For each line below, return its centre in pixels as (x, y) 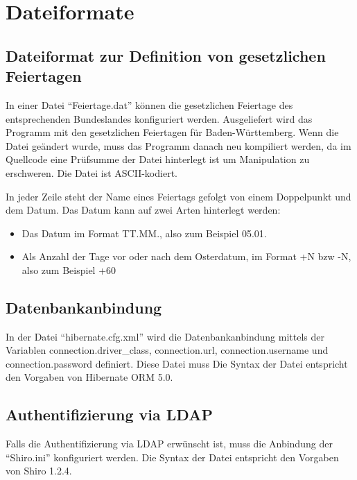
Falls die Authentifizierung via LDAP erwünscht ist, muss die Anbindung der (169, 444)
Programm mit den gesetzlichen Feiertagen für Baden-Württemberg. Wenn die (172, 132)
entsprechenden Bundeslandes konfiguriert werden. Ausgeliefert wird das (159, 118)
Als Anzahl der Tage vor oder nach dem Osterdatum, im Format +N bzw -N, (186, 256)
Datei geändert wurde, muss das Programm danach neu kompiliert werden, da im (178, 145)
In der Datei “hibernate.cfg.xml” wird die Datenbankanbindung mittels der (165, 336)
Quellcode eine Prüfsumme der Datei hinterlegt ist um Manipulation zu (158, 159)
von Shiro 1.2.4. (39, 471)
